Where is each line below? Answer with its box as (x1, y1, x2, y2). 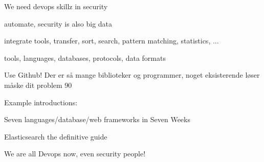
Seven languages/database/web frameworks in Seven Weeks (4, 114, 190, 125)
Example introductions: (4, 97, 78, 107)
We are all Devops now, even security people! (4, 148, 146, 159)
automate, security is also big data (4, 18, 113, 29)
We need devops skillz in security (4, 1, 108, 11)
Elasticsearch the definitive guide (4, 131, 107, 142)
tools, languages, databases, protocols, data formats (4, 52, 166, 63)
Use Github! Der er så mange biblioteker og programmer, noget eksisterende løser (4, 70, 260, 80)
